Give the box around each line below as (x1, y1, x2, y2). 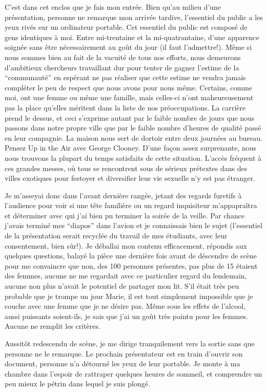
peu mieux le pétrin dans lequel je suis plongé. (5, 378, 150, 389)
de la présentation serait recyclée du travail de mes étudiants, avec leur (5, 230, 228, 241)
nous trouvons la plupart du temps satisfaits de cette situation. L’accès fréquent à (5, 152, 262, 163)
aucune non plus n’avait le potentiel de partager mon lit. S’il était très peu (5, 281, 239, 291)
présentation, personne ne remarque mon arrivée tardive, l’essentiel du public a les (5, 11, 263, 22)
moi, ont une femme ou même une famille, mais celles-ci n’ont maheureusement (5, 92, 254, 103)
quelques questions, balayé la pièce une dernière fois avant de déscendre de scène (5, 250, 257, 261)
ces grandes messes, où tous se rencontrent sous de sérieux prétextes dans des (5, 162, 248, 173)
